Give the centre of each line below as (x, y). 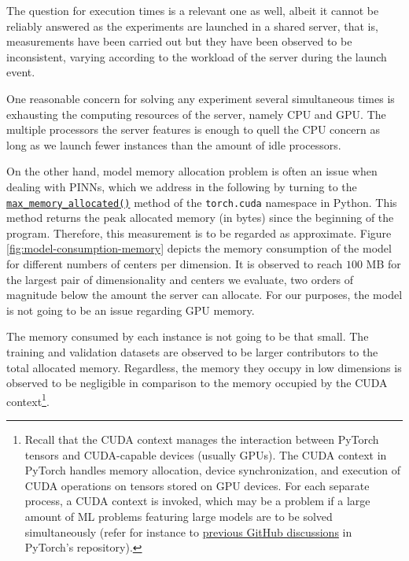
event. (21, 72)
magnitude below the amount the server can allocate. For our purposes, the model (204, 295)
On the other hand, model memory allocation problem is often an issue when (192, 171)
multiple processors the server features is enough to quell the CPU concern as (193, 129)
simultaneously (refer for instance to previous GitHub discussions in (188, 531)
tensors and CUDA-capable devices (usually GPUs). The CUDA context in (206, 454)
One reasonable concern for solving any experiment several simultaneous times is (201, 98)
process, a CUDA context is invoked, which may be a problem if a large (197, 501)
